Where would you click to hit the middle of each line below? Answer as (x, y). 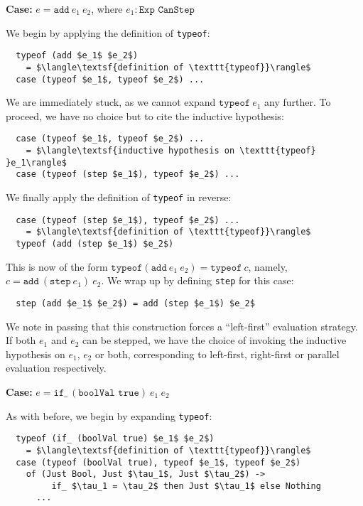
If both (21, 340)
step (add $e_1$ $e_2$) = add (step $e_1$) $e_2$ (135, 303)
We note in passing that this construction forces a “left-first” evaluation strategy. (182, 326)
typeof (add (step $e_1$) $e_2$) (95, 244)
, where (107, 9)
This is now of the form (57, 266)
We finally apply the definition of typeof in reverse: (119, 197)
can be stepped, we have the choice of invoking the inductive (215, 340)
